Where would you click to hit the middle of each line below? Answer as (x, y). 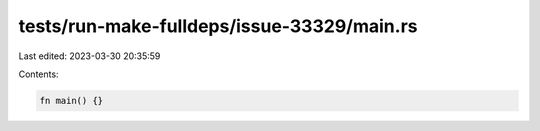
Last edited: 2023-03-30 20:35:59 (89, 56)
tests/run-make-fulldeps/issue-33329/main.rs (218, 26)
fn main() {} (71, 100)
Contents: (38, 74)
